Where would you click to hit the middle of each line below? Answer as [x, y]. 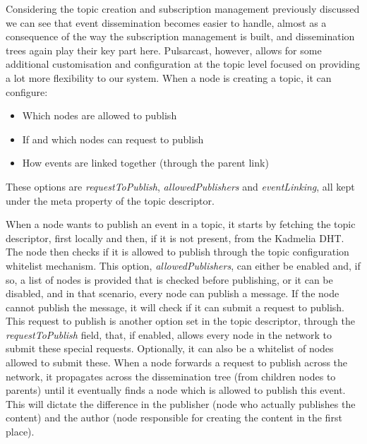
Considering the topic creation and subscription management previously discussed [183, 8]
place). [20, 432]
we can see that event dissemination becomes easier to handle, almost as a [166, 22]
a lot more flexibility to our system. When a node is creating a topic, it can [169, 77]
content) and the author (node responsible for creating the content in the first [174, 418]
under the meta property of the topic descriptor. [110, 200]
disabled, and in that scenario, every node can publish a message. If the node [173, 293]
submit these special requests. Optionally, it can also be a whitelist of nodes [170, 348]
